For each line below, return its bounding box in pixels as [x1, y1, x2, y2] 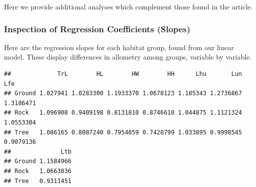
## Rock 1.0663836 [4, 167, 72, 175]
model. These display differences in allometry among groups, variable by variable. [4, 52, 252, 62]
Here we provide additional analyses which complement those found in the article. [4, 1, 253, 11]
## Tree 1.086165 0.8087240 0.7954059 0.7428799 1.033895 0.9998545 [4, 128, 242, 136]
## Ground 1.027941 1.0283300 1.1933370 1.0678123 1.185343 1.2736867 [4, 90, 242, 97]
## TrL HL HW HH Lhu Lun [4, 70, 242, 77]
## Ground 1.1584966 [4, 158, 72, 165]
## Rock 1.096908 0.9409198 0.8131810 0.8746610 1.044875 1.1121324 [4, 109, 242, 117]
